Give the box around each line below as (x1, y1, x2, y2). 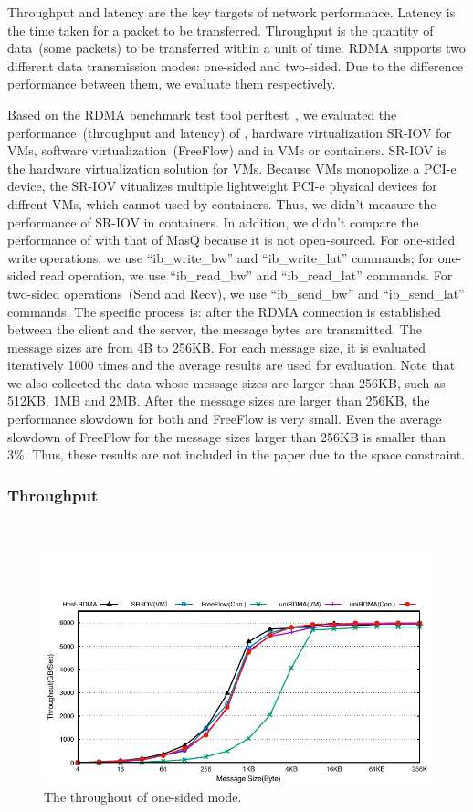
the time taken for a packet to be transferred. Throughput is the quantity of (7, 20, 434, 39)
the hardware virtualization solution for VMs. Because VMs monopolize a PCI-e (7, 158, 457, 177)
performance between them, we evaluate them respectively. (7, 74, 336, 93)
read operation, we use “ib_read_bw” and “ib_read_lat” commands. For (39, 266, 453, 285)
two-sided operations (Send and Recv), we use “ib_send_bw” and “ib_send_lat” (7, 283, 465, 302)
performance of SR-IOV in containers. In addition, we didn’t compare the (7, 212, 419, 231)
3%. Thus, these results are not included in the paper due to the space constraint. (7, 445, 466, 464)
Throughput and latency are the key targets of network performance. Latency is (7, 3, 456, 21)
